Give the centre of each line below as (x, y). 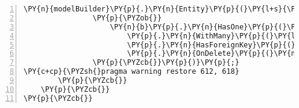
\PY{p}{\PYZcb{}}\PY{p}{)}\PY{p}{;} (166, 63)
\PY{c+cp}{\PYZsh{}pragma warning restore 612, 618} (131, 72)
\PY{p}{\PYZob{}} (127, 18)
